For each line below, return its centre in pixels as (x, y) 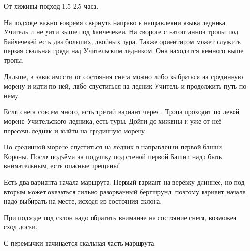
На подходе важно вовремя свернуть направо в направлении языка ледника (115, 22)
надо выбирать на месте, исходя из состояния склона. (83, 201)
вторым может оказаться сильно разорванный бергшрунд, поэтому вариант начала (125, 191)
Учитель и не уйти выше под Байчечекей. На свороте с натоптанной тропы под (121, 32)
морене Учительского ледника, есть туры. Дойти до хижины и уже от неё (113, 121)
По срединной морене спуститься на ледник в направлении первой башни (113, 147)
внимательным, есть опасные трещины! (62, 166)
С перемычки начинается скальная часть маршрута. (80, 243)
